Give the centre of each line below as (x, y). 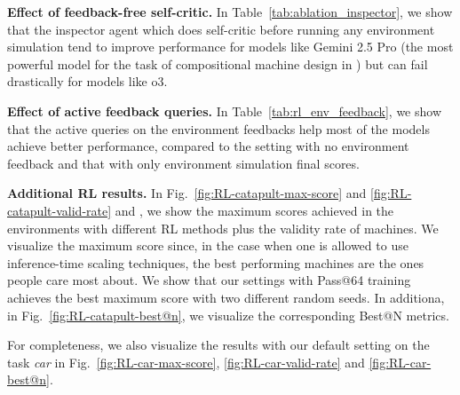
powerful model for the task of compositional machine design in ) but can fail (218, 63)
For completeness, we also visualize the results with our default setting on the (218, 345)
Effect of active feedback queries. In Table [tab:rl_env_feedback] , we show (224, 111)
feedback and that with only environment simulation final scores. (183, 163)
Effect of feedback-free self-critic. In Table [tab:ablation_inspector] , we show (230, 12)
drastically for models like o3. (87, 81)
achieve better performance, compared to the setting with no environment (208, 146)
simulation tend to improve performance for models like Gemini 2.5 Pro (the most (230, 47)
